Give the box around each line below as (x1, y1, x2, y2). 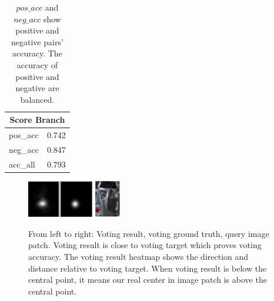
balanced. (20, 93, 55, 105)
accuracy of (16, 58, 58, 71)
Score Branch (9, 113, 65, 126)
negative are (15, 82, 59, 94)
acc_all (9, 158, 35, 170)
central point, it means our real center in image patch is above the (28, 273, 267, 286)
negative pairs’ (11, 35, 64, 48)
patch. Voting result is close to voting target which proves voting (28, 239, 262, 251)
